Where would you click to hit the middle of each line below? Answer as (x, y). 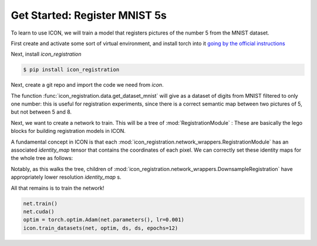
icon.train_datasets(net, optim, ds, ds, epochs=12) (101, 228)
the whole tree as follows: (42, 158)
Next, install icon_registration (46, 54)
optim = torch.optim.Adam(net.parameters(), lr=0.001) (104, 220)
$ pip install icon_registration (71, 70)
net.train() (41, 203)
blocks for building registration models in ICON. (68, 131)
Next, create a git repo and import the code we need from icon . (87, 85)
